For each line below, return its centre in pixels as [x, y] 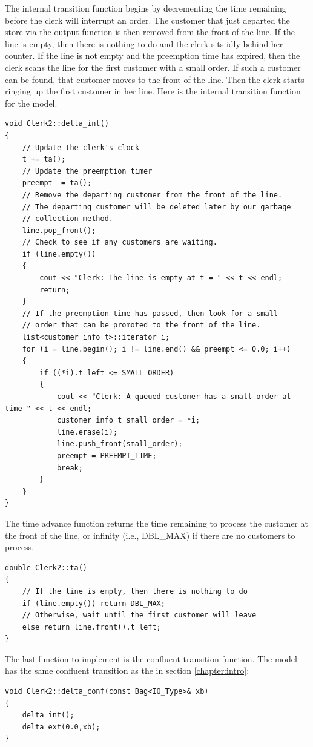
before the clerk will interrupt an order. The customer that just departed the [147, 20]
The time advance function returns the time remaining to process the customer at [156, 523]
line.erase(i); [87, 432]
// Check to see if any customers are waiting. [120, 242]
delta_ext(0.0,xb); [61, 727]
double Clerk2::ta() [46, 568]
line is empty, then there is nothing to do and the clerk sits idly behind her [144, 43]
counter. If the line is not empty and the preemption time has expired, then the [153, 55]
